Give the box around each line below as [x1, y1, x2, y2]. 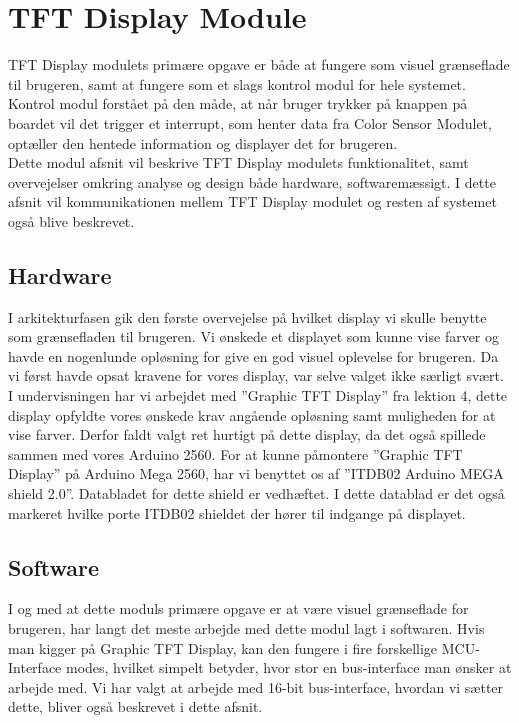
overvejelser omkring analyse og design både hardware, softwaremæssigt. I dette [8, 171, 496, 192]
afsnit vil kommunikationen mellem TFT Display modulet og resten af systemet [8, 191, 497, 212]
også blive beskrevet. [8, 210, 135, 231]
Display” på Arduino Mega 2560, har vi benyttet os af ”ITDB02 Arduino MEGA [8, 463, 504, 484]
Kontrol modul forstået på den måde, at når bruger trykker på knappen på [8, 93, 468, 114]
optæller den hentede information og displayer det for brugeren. [8, 132, 398, 153]
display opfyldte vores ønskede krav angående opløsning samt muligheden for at [8, 404, 496, 425]
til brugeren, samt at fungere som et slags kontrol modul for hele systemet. [8, 73, 466, 94]
